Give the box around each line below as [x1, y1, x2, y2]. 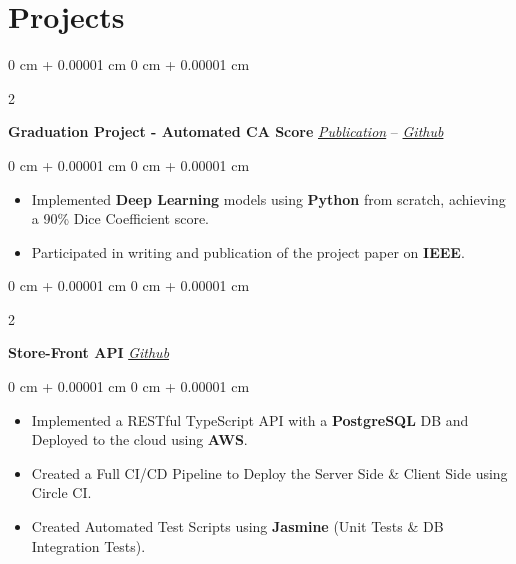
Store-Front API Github [8, 342, 170, 363]
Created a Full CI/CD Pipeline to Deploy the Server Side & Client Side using [31, 462, 508, 483]
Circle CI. [31, 482, 92, 503]
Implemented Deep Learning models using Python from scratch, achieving [31, 188, 506, 209]
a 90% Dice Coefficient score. [31, 208, 209, 229]
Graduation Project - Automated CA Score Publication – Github [8, 121, 444, 142]
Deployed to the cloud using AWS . [31, 429, 248, 450]
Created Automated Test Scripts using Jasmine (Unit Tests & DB [31, 516, 444, 537]
